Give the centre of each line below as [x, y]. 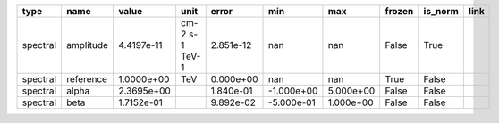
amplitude [88, 45]
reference [87, 79]
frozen [399, 11]
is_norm [441, 11]
